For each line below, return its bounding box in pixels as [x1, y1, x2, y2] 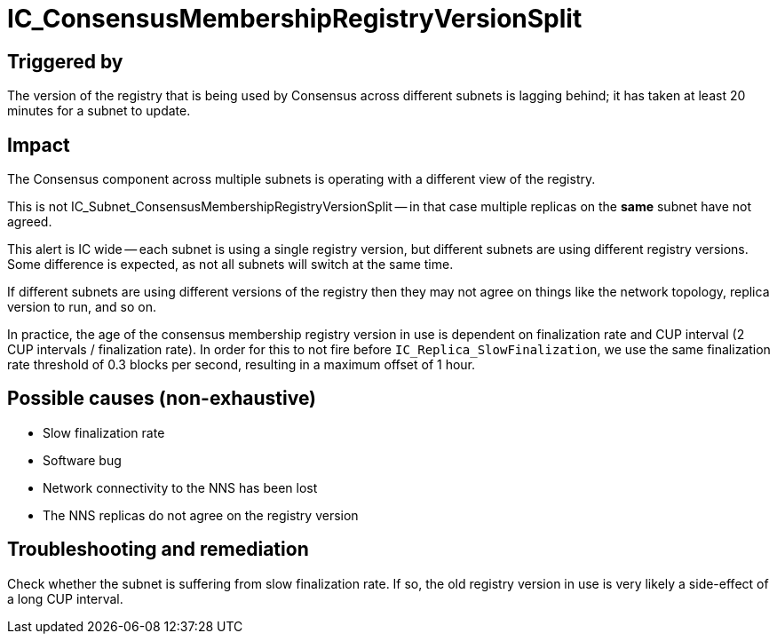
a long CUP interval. [7, 590, 123, 606]
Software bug [43, 452, 122, 468]
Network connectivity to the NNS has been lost [43, 479, 318, 495]
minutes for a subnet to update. [7, 103, 191, 119]
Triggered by [7, 50, 123, 73]
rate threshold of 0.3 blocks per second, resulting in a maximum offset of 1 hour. [7, 357, 476, 373]
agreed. [7, 214, 52, 230]
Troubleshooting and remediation [7, 538, 309, 561]
